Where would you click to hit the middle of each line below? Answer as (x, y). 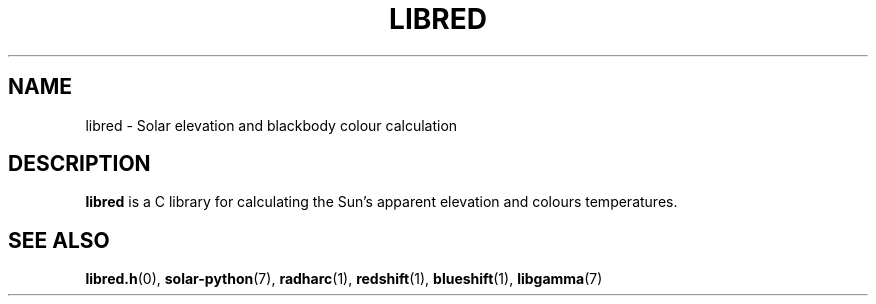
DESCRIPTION (79, 164)
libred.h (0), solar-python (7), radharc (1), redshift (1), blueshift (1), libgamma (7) (344, 279)
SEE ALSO (59, 240)
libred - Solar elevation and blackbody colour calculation (271, 125)
